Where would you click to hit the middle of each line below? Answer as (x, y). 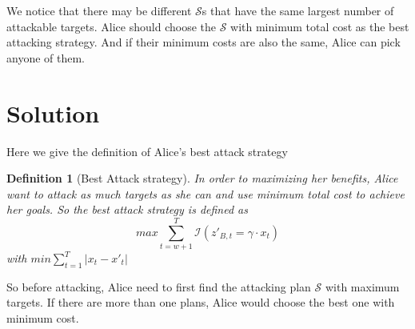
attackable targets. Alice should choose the (111, 26)
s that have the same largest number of (298, 10)
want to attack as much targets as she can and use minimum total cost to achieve (206, 193)
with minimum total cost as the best (320, 26)
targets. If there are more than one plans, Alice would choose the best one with (201, 302)
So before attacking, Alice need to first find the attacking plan (159, 286)
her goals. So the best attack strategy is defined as (127, 209)
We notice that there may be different (99, 10)
